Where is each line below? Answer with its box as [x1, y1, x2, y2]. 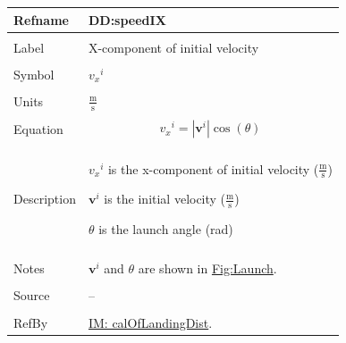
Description [13, 189, 76, 208]
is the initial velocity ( [104, 189, 226, 208]
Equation [13, 119, 63, 138]
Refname [13, 10, 69, 29]
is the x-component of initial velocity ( [107, 159, 319, 178]
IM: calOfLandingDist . [88, 313, 213, 331]
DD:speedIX [88, 10, 166, 29]
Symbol [13, 64, 55, 83]
